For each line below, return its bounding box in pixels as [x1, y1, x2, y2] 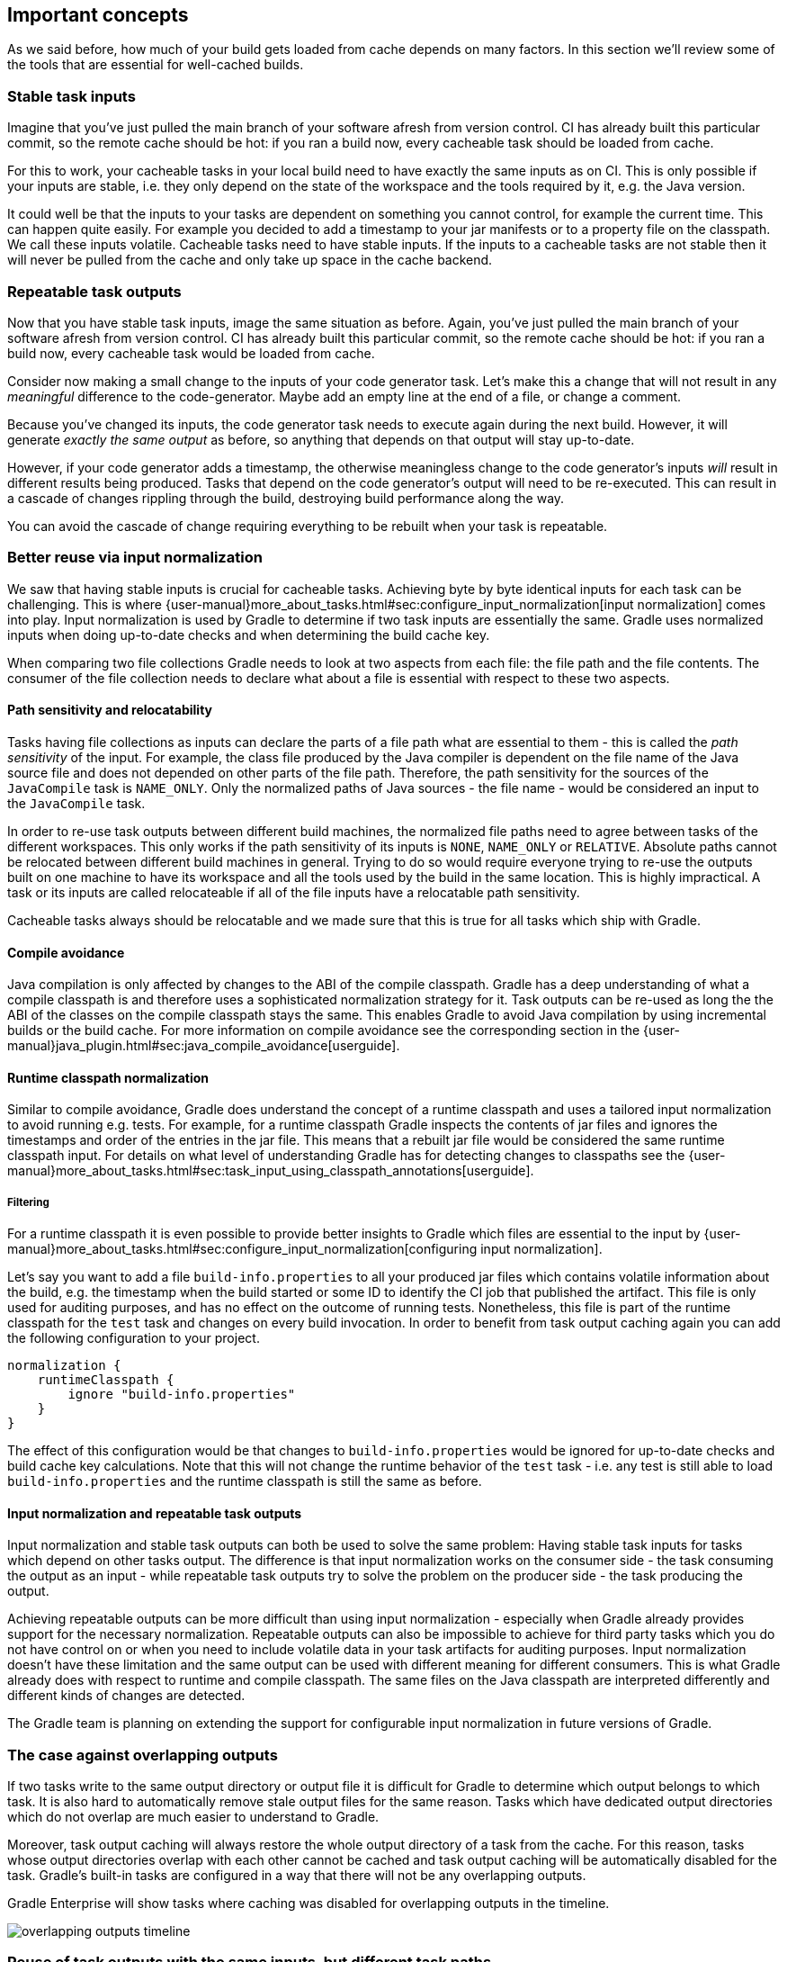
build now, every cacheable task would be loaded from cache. [7, 345, 375, 361]
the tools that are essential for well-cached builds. [7, 57, 304, 73]
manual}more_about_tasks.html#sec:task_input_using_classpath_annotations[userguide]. [7, 1163, 534, 1179]
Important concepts [7, 4, 189, 26]
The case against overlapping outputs [7, 1745, 278, 1764]
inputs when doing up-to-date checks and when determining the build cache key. [7, 626, 490, 643]
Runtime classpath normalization [7, 1069, 210, 1085]
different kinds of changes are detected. [7, 1687, 246, 1704]
